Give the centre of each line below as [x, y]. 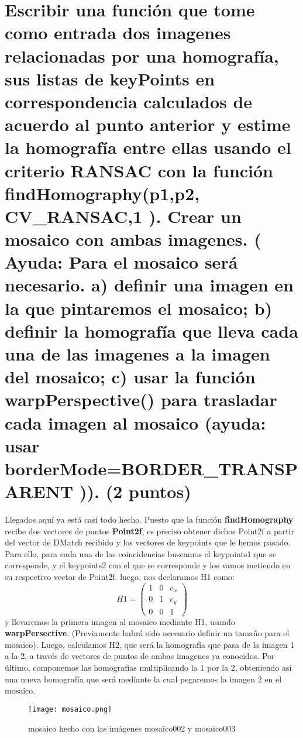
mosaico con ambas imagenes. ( [133, 239]
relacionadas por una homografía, [142, 55]
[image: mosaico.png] [70, 709]
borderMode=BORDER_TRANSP [151, 468]
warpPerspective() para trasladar [141, 399]
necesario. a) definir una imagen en [149, 285]
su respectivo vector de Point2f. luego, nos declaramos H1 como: [120, 577]
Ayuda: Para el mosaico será [121, 262]
